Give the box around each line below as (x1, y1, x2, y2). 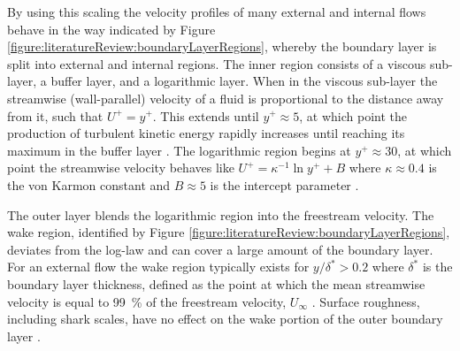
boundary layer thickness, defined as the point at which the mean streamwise (7, 274, 425, 293)
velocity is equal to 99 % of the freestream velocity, (7, 292, 287, 310)
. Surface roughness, (311, 292, 420, 310)
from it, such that (7, 106, 103, 125)
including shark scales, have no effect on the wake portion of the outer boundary (7, 309, 443, 328)
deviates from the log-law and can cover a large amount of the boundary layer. (7, 240, 433, 258)
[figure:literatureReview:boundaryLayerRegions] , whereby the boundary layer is (7, 37, 437, 56)
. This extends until (152, 106, 259, 125)
